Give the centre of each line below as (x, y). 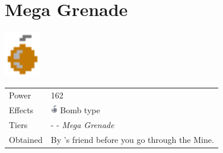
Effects (21, 109)
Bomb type (80, 109)
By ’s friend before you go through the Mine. (132, 139)
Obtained (26, 139)
